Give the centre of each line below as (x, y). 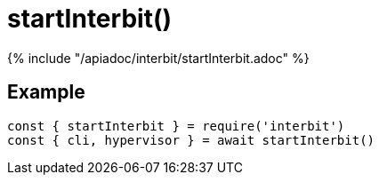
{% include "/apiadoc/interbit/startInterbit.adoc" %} (158, 58)
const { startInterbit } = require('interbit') (176, 126)
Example (46, 92)
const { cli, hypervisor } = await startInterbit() (191, 140)
